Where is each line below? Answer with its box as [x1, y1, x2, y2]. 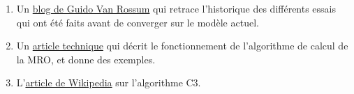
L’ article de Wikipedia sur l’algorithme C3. [16, 75, 201, 90]
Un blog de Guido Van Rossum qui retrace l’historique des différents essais [16, 1, 337, 15]
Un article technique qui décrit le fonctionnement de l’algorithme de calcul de [16, 38, 348, 53]
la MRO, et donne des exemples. [16, 52, 156, 66]
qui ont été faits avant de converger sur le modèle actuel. [16, 15, 259, 29]
